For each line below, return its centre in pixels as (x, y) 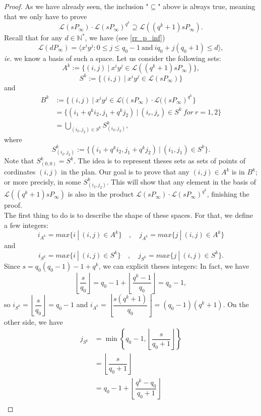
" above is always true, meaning (207, 6)
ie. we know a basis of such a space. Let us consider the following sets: (113, 58)
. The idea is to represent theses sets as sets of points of (160, 161)
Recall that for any (33, 38)
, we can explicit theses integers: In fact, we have (174, 265)
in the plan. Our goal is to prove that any (125, 172)
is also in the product (101, 194)
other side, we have (34, 321)
